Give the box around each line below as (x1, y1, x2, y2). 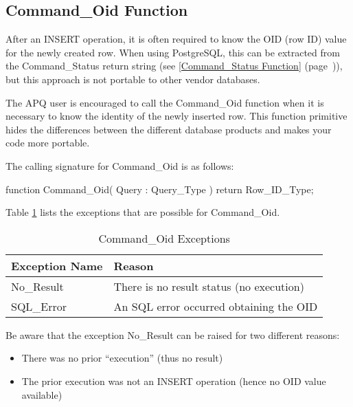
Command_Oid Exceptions (98, 230, 230, 246)
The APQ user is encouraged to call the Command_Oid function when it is (5, 95, 324, 109)
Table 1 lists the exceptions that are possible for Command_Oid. (5, 205, 280, 219)
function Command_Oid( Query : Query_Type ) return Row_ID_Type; (5, 181, 314, 196)
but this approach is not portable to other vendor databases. (5, 71, 260, 86)
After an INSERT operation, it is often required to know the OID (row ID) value (5, 32, 347, 46)
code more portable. (5, 135, 90, 150)
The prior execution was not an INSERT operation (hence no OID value (21, 373, 326, 388)
